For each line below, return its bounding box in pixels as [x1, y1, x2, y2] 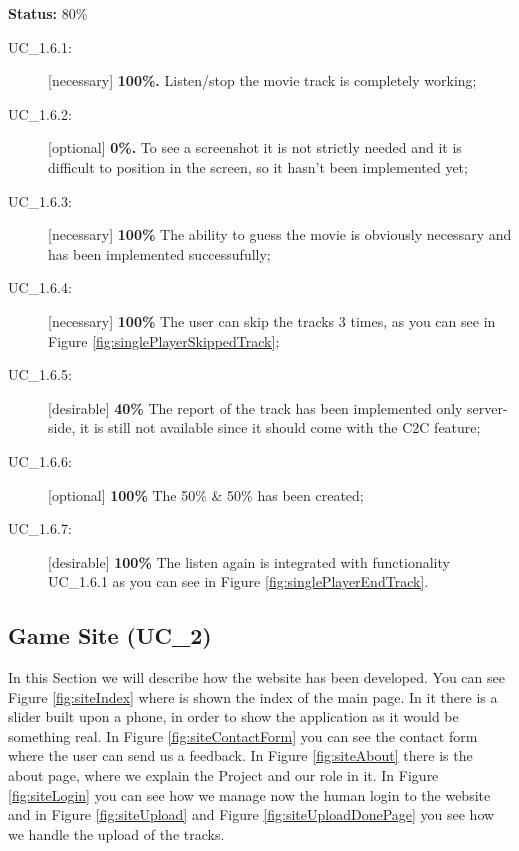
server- [467, 397, 508, 418]
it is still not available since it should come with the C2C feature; [79, 417, 481, 438]
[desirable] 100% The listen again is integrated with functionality [48, 551, 450, 572]
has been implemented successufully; [48, 243, 271, 264]
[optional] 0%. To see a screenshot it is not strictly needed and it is [48, 137, 462, 158]
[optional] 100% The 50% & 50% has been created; [48, 484, 364, 505]
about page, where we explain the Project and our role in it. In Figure [8, 765, 439, 786]
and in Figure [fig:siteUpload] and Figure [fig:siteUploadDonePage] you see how [8, 804, 495, 825]
